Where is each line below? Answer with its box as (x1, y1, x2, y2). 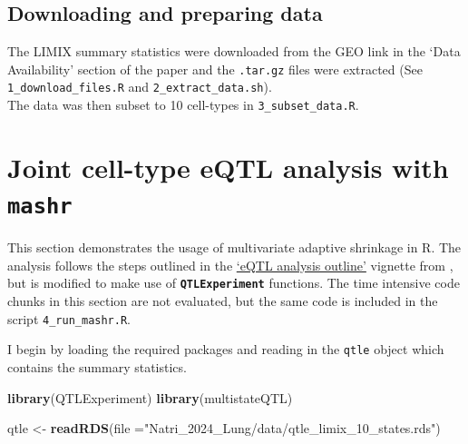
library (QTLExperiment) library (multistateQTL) (7, 388, 293, 407)
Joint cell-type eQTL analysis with (7, 148, 449, 185)
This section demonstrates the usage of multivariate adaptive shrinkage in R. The (7, 238, 462, 257)
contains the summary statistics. (7, 357, 187, 376)
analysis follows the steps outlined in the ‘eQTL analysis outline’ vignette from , (7, 255, 453, 274)
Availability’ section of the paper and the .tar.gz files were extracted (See (7, 59, 423, 78)
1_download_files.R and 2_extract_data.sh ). (7, 77, 272, 96)
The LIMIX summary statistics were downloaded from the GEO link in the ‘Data (7, 42, 461, 61)
